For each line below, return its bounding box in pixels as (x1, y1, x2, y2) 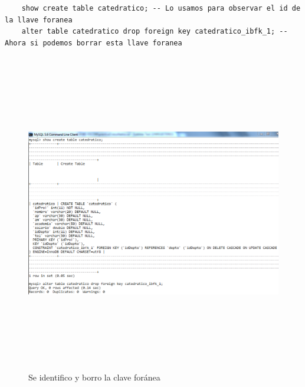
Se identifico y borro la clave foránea (28, 371, 160, 383)
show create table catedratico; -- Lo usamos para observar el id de (21, 4, 301, 12)
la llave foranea (5, 15, 73, 24)
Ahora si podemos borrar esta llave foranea (5, 38, 182, 47)
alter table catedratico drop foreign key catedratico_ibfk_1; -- (21, 27, 288, 36)
